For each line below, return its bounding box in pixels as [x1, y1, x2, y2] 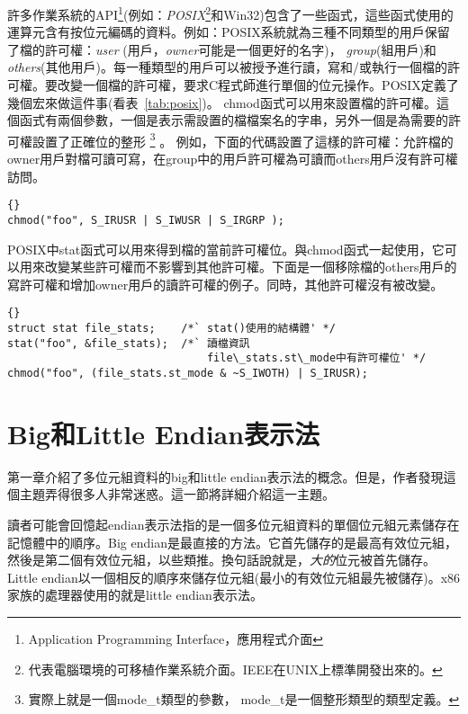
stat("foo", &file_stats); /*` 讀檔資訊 [7, 336, 250, 350]
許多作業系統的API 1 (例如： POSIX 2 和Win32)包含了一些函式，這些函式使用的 [7, 3, 454, 23]
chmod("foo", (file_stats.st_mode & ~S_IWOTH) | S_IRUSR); [7, 366, 368, 379]
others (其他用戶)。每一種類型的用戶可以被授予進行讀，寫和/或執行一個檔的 [7, 58, 447, 76]
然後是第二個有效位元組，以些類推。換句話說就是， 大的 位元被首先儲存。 [7, 550, 436, 569]
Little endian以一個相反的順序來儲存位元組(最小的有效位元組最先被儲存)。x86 [7, 567, 461, 586]
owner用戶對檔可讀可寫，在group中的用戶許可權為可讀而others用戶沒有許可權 [7, 149, 458, 168]
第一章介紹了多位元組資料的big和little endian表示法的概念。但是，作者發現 [7, 467, 444, 486]
